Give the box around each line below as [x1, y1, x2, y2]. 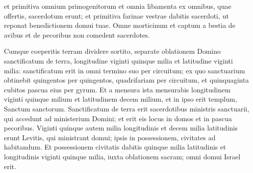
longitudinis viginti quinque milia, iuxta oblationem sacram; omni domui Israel [4, 151, 241, 161]
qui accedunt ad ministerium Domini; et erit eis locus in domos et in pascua [4, 113, 232, 123]
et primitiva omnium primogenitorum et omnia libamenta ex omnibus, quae [4, 1, 231, 11]
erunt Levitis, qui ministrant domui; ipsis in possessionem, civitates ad [4, 132, 216, 142]
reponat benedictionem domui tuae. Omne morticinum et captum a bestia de [4, 20, 235, 30]
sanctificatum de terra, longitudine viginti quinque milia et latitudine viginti [4, 55, 233, 65]
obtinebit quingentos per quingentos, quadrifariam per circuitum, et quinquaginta [4, 75, 249, 85]
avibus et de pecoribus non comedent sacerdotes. [4, 29, 150, 40]
